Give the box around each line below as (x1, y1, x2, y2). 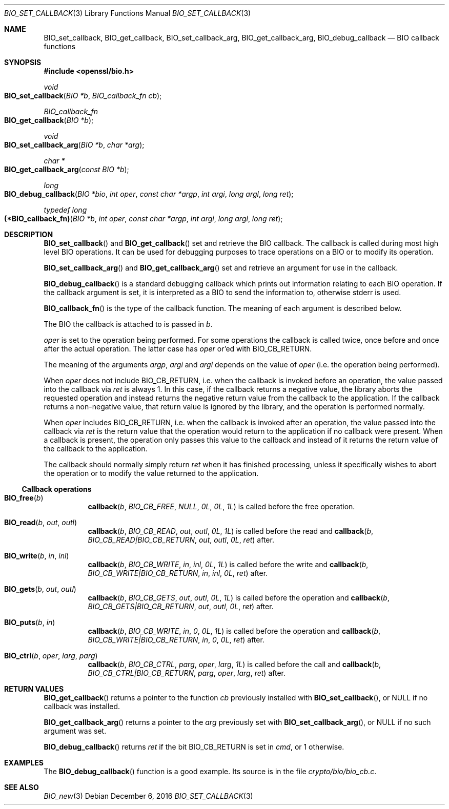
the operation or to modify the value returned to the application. (44, 469, 259, 478)
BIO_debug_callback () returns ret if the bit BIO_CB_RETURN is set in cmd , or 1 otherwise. (44, 742, 344, 751)
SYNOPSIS (4, 58, 42, 67)
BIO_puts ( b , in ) (4, 618, 55, 627)
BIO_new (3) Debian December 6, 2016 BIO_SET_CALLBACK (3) (44, 792, 253, 800)
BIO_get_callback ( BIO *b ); (4, 116, 94, 125)
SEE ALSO (4, 783, 39, 792)
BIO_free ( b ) (4, 493, 44, 502)
